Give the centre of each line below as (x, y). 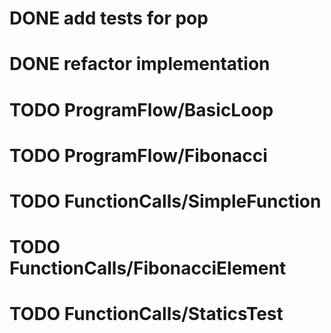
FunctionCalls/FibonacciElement (148, 268)
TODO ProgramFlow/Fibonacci (138, 155)
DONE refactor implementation (140, 64)
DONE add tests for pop (109, 18)
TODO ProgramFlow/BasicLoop (141, 109)
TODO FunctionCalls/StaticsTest (146, 314)
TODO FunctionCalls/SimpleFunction (165, 201)
